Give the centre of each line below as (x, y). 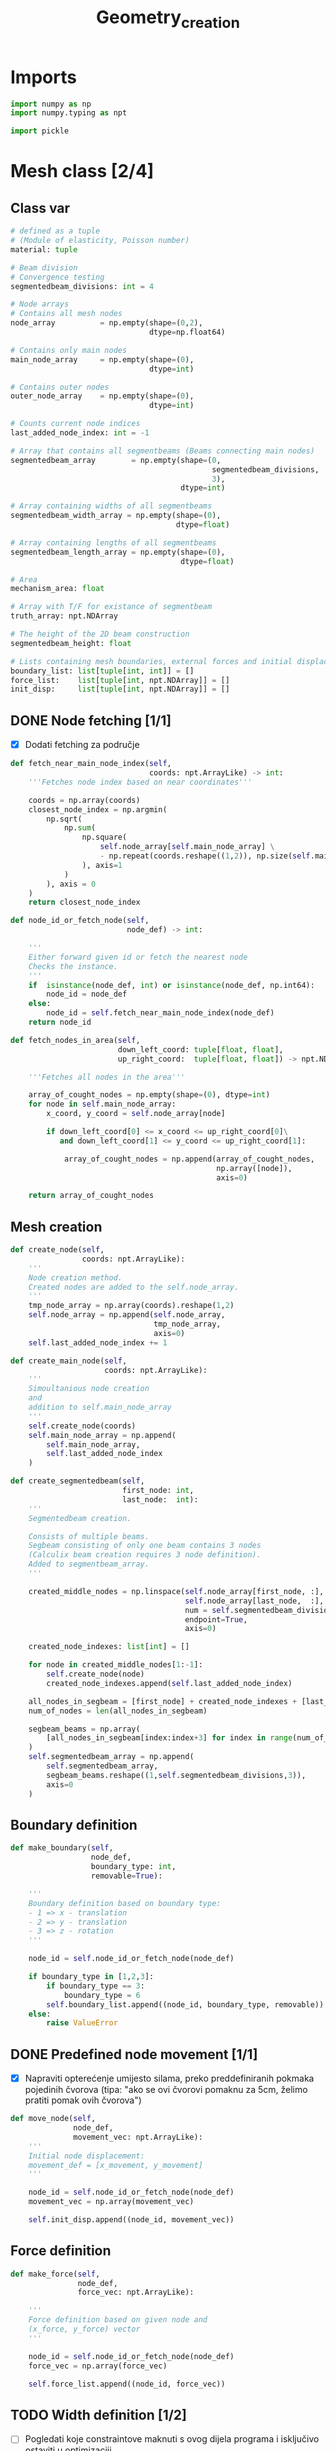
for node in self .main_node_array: (102, 1104)
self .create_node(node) (95, 1674)
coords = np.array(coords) (84, 800)
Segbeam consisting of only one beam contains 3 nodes (145, 1546)
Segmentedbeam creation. (80, 1518)
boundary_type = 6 (102, 1995)
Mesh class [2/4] (82, 171)
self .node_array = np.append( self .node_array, (127, 1315)
